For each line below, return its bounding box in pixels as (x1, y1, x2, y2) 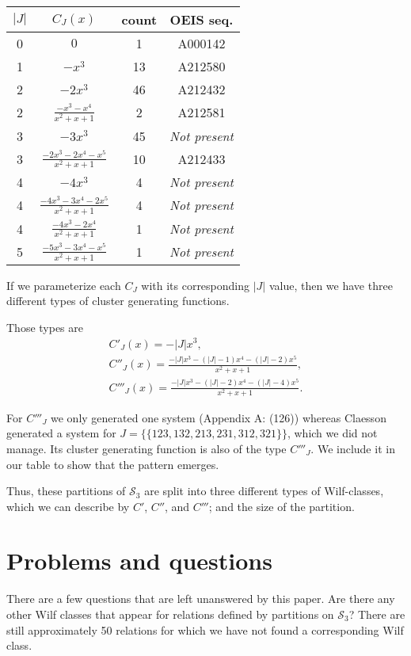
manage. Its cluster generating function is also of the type (6, 440, 287, 456)
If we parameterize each (6, 277, 121, 293)
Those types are (6, 318, 84, 335)
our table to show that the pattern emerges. (6, 456, 219, 472)
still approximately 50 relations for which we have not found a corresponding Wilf (6, 621, 404, 638)
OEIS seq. (169, 10, 234, 29)
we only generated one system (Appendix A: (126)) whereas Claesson (51, 409, 386, 425)
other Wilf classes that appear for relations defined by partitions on (6, 606, 334, 623)
